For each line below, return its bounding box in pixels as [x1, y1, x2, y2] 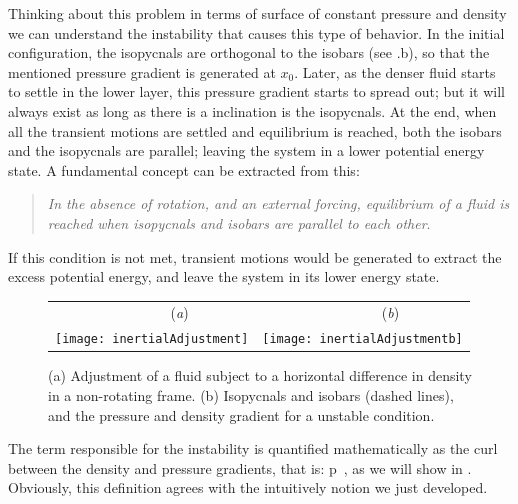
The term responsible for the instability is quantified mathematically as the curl [8, 438, 498, 459]
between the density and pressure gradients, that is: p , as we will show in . [8, 457, 472, 478]
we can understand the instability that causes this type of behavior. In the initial [8, 22, 505, 43]
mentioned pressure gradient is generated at [8, 61, 276, 82]
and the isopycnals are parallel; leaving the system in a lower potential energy [8, 140, 485, 161]
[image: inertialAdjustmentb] [262, 332, 463, 347]
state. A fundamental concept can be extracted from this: [8, 159, 360, 180]
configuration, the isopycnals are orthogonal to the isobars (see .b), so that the [8, 42, 490, 63]
